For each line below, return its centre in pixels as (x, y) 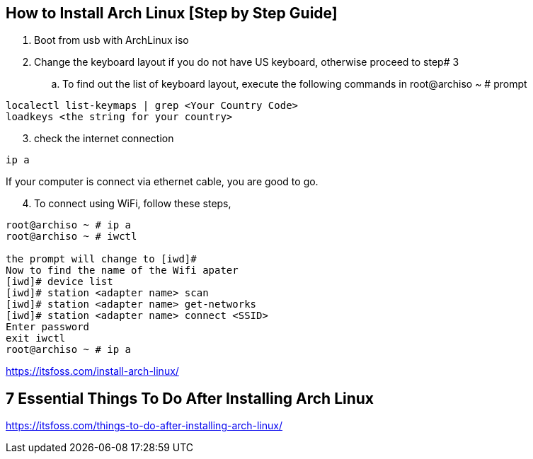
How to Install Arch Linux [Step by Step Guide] (172, 13)
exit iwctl (36, 338)
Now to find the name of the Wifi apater (122, 271)
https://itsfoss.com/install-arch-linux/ (92, 371)
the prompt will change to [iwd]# (101, 259)
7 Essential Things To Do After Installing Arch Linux (190, 398)
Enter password (48, 327)
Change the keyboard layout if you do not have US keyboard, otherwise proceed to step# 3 (247, 62)
